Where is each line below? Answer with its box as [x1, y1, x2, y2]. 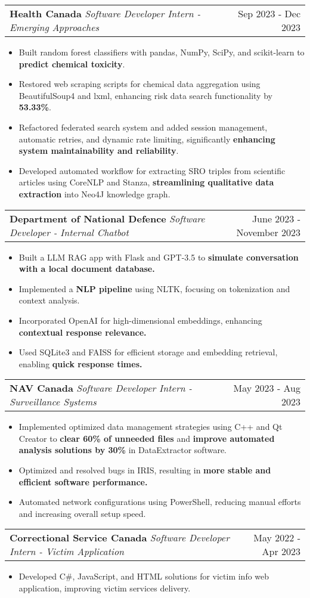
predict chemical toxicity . [18, 57, 125, 70]
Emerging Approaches [10, 20, 100, 34]
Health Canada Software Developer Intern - [10, 7, 201, 20]
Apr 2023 [262, 544, 300, 559]
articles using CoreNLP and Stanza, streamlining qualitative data [18, 176, 274, 188]
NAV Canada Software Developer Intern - [10, 381, 193, 395]
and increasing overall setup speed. [18, 507, 146, 519]
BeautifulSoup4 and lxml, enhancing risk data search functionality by [18, 89, 272, 101]
